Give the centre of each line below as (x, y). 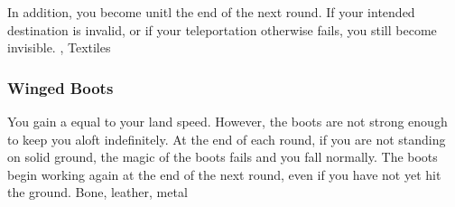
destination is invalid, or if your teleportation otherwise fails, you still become (222, 29)
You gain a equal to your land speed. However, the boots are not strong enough (227, 121)
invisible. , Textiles (59, 47)
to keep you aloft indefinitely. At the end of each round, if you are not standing (227, 139)
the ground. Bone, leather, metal (97, 192)
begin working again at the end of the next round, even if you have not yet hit (224, 174)
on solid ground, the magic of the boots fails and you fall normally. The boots (223, 157)
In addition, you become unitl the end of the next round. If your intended (211, 12)
